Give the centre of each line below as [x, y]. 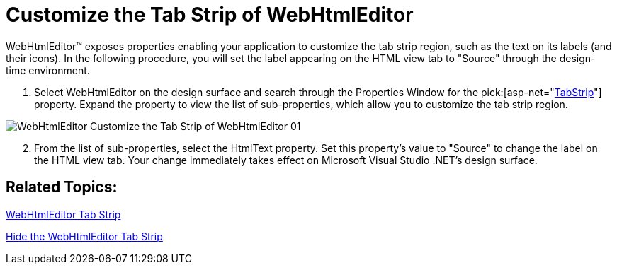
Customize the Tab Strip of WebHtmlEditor [210, 15]
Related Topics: [62, 187]
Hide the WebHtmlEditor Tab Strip [84, 236]
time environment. [48, 70]
